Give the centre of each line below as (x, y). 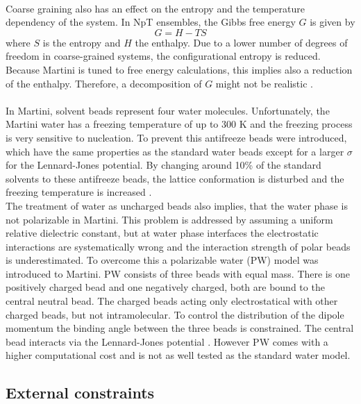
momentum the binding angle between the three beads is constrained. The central (180, 328)
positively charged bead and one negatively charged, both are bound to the (165, 287)
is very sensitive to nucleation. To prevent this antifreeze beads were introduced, (176, 137)
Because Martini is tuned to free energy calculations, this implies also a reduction (179, 69)
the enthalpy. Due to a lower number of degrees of (241, 42)
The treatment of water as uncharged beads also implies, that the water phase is (177, 205)
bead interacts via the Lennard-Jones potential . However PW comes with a (167, 341)
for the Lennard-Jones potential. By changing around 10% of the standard (163, 165)
